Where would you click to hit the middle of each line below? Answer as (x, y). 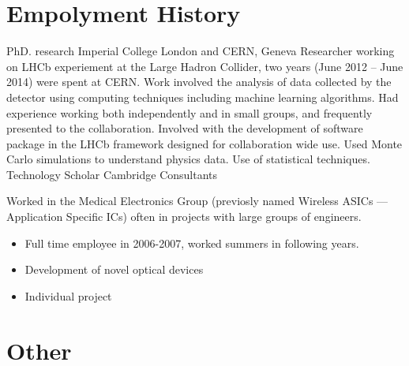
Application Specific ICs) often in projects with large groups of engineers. (184, 217)
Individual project (68, 295)
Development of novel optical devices (114, 269)
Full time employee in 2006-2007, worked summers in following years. (192, 243)
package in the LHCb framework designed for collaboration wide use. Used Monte (204, 143)
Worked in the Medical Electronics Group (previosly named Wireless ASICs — (197, 201)
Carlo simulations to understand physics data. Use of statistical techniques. (188, 159)
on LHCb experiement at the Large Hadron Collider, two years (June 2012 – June (205, 66)
